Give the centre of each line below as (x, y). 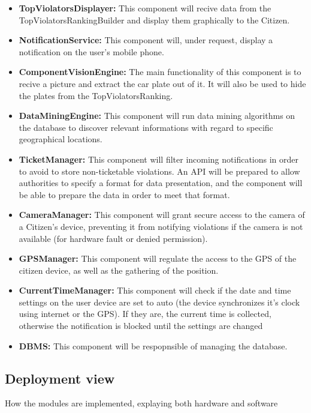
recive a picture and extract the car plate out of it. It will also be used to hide (162, 83)
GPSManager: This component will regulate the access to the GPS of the (158, 258)
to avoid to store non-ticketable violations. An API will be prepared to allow (159, 171)
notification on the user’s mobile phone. (91, 51)
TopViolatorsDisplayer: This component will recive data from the (145, 8)
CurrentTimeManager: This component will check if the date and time (155, 290)
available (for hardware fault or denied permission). (113, 238)
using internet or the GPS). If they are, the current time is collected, (145, 314)
